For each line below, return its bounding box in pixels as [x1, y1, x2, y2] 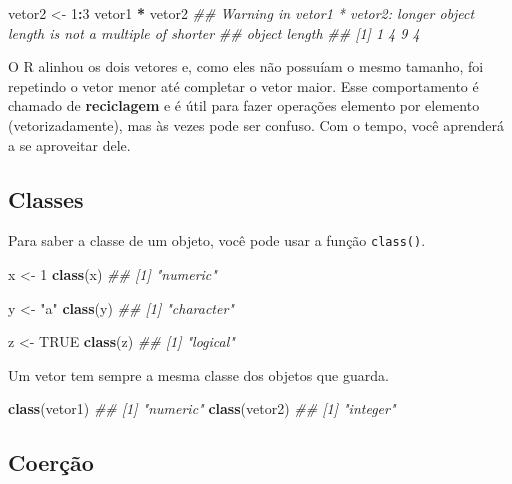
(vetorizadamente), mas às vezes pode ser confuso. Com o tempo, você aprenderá [8, 114, 504, 135]
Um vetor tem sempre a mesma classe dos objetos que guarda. [8, 364, 389, 385]
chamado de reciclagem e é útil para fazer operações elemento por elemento [8, 95, 480, 116]
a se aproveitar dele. [8, 134, 131, 155]
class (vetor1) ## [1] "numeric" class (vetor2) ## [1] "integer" [8, 398, 396, 419]
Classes [8, 183, 84, 214]
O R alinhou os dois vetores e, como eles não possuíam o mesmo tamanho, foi [8, 56, 484, 77]
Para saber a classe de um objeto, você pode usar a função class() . [8, 230, 426, 251]
